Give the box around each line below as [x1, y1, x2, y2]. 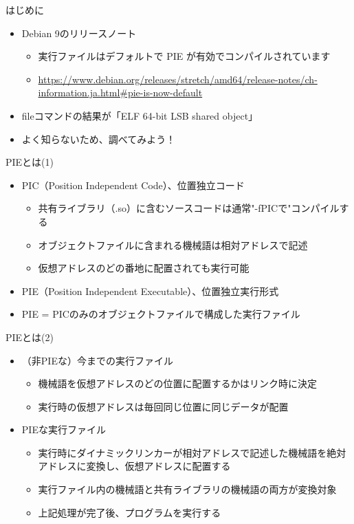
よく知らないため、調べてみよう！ [21, 131, 176, 146]
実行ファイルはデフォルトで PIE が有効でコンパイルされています [38, 49, 331, 63]
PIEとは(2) [5, 329, 54, 344]
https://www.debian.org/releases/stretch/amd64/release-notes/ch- [38, 72, 318, 86]
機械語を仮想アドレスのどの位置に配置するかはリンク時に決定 [38, 376, 318, 391]
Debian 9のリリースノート [21, 25, 137, 40]
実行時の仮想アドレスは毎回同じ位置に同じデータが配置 [38, 399, 289, 413]
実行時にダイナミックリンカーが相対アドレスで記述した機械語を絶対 [38, 445, 346, 459]
